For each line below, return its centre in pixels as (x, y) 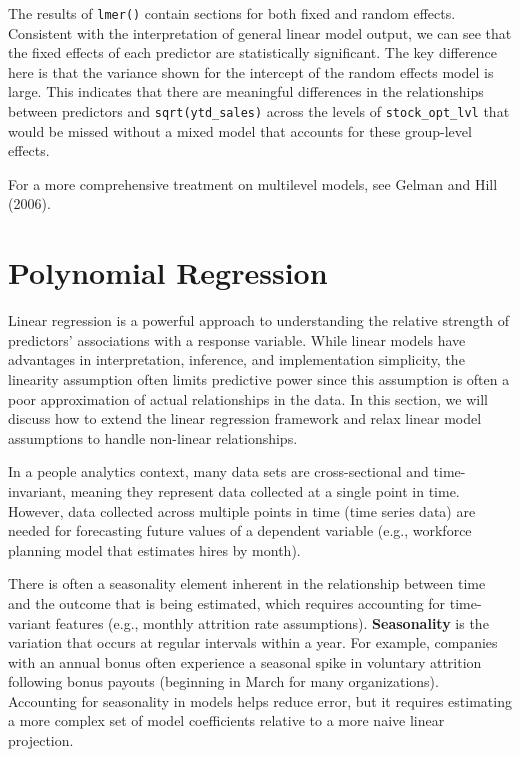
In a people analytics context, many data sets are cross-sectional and (218, 471)
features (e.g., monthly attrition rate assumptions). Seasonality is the (272, 622)
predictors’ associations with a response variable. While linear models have (237, 339)
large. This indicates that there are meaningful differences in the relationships (246, 91)
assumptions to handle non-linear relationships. (153, 437)
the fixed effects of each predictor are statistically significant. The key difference (252, 52)
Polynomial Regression (168, 272)
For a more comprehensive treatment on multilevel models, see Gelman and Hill (253, 183)
